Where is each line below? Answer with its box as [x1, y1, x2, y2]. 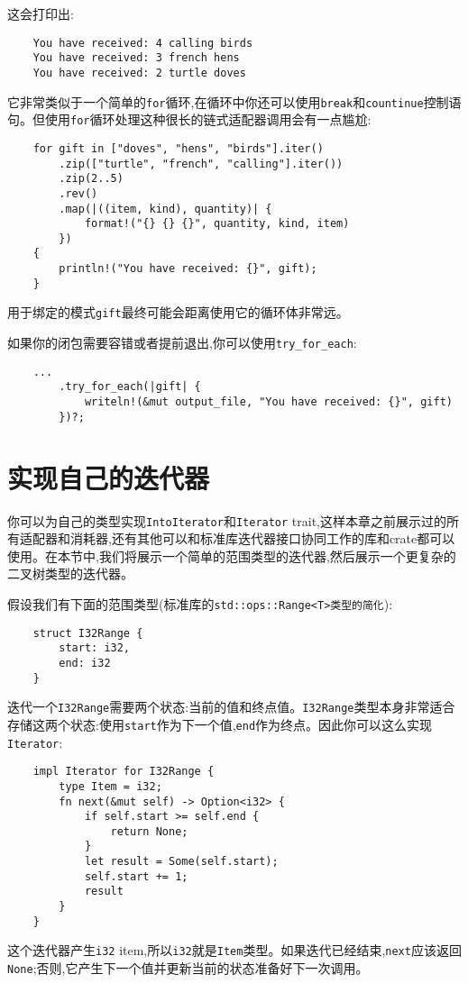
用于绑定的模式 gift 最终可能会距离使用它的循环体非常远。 [7, 303, 349, 322]
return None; [110, 824, 188, 838]
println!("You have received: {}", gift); [59, 262, 317, 276]
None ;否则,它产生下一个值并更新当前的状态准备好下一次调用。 [7, 959, 369, 978]
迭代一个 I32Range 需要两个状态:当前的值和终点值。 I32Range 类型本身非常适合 [7, 697, 455, 716]
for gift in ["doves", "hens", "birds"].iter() [32, 141, 324, 155]
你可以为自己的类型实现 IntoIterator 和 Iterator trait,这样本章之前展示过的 [7, 511, 447, 530]
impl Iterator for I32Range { [32, 765, 215, 778]
